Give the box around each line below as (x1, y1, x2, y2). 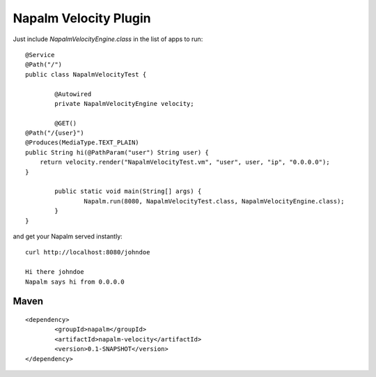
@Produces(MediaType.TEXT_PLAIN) (25, 139, 139, 146)
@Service (25, 51, 55, 59)
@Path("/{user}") (25, 129, 84, 137)
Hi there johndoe (25, 268, 84, 276)
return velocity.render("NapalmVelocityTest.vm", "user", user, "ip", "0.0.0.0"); (39, 158, 330, 167)
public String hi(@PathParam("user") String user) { (25, 148, 209, 156)
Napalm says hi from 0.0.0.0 (25, 277, 125, 286)
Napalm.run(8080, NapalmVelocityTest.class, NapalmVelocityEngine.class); (84, 197, 345, 205)
